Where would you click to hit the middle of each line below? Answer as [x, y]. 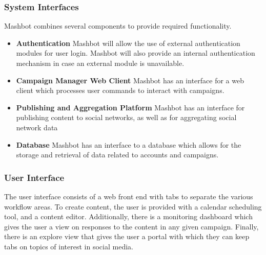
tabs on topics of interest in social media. [69, 246]
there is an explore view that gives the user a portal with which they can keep [127, 236]
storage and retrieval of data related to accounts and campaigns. [117, 155]
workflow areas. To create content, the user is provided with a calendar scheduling [133, 206]
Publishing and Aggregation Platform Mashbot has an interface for [130, 107]
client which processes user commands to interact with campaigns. [120, 90]
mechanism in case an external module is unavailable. [100, 63]
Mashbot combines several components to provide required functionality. [118, 26]
